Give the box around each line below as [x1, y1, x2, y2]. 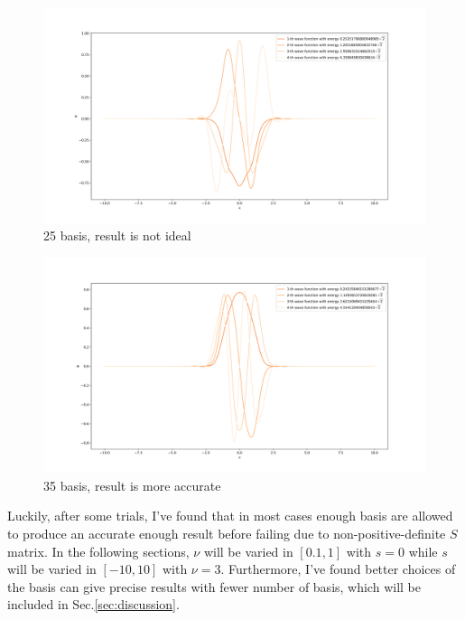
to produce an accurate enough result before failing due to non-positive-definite [7, 523, 446, 542]
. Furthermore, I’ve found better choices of [220, 559, 456, 578]
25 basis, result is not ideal [43, 226, 191, 245]
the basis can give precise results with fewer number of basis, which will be [7, 577, 421, 596]
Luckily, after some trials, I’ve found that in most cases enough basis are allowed [7, 506, 453, 525]
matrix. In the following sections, [7, 541, 190, 560]
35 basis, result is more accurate [43, 475, 221, 494]
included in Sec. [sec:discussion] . [7, 595, 180, 614]
